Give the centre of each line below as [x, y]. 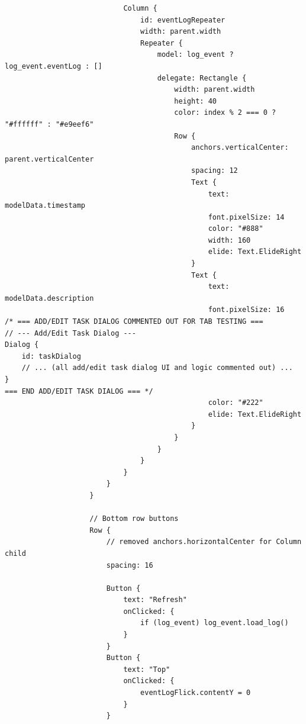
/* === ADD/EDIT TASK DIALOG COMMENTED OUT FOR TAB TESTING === [134, 322]
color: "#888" [236, 229]
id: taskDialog [51, 356]
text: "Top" [147, 669]
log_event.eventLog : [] [54, 66]
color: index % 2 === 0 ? [225, 113]
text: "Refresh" [155, 600]
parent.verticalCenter [49, 159]
